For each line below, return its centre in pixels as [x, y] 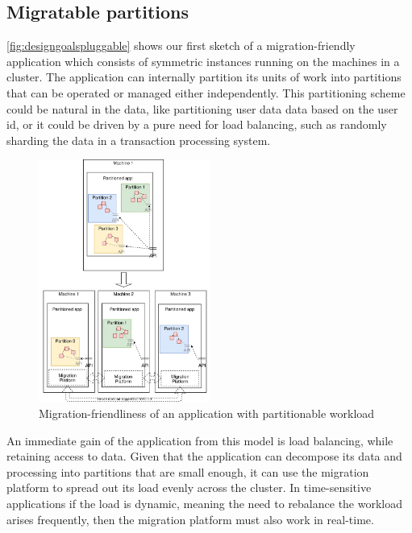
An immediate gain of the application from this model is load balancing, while [200, 440]
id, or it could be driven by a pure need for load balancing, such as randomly [197, 124]
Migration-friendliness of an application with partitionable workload [207, 413]
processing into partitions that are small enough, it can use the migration [188, 471]
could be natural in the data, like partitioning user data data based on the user [202, 108]
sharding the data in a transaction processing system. [139, 140]
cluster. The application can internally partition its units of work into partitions [204, 77]
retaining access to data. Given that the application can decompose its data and [204, 456]
